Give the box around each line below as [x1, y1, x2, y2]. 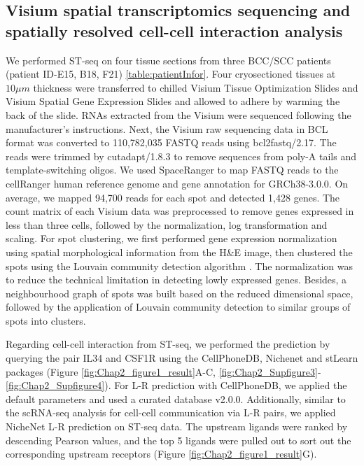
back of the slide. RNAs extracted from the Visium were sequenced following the [6, 107, 351, 122]
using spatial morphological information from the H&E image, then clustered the [6, 244, 353, 259]
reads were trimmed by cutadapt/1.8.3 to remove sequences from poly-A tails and [6, 148, 356, 163]
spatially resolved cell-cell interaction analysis [6, 20, 343, 41]
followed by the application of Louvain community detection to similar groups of [6, 299, 351, 314]
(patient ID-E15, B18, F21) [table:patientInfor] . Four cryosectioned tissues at [6, 66, 336, 81]
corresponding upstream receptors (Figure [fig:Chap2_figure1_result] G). [6, 446, 317, 461]
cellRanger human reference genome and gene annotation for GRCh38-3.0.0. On [6, 176, 349, 190]
